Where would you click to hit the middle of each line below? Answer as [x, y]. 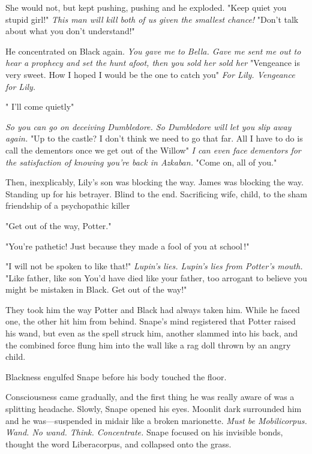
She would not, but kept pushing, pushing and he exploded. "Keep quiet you [146, 7]
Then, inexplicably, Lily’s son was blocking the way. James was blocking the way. [154, 182]
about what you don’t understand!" [70, 31]
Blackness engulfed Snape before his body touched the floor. [116, 376]
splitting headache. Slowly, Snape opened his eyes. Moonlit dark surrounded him [154, 409]
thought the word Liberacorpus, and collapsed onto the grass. [118, 444]
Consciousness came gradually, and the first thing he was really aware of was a [150, 397]
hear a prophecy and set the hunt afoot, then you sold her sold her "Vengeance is [153, 63]
